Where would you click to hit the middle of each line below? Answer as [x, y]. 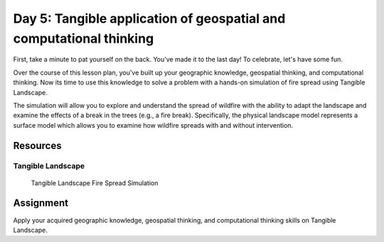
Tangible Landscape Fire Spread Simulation [95, 183]
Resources [37, 145]
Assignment [41, 203]
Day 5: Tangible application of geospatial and [149, 18]
